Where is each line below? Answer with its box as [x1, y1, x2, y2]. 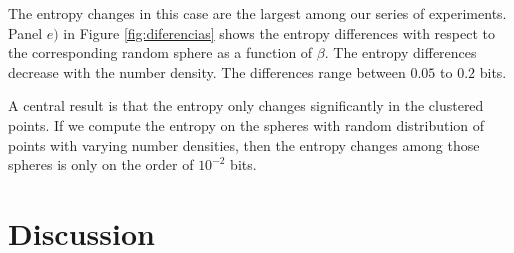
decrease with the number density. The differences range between [8, 61, 406, 82]
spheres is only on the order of [8, 154, 194, 175]
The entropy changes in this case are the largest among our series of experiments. [8, 3, 507, 23]
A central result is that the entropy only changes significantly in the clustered [8, 95, 484, 116]
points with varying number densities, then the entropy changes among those [8, 134, 480, 155]
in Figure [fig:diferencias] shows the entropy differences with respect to [63, 22, 496, 43]
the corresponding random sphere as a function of [8, 42, 313, 63]
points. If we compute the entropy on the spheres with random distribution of [8, 114, 485, 135]
